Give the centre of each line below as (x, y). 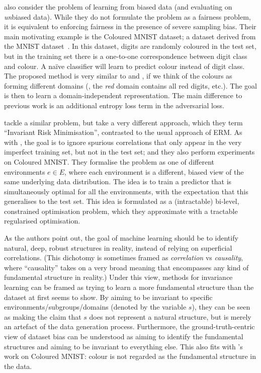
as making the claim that (43, 316)
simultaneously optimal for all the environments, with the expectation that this (126, 191)
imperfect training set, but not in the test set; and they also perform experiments (129, 152)
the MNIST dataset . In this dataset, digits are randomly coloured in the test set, (130, 46)
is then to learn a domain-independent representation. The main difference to (123, 95)
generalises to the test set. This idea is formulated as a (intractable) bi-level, (122, 201)
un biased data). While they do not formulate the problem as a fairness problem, (127, 16)
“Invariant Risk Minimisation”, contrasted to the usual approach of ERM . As (123, 132)
